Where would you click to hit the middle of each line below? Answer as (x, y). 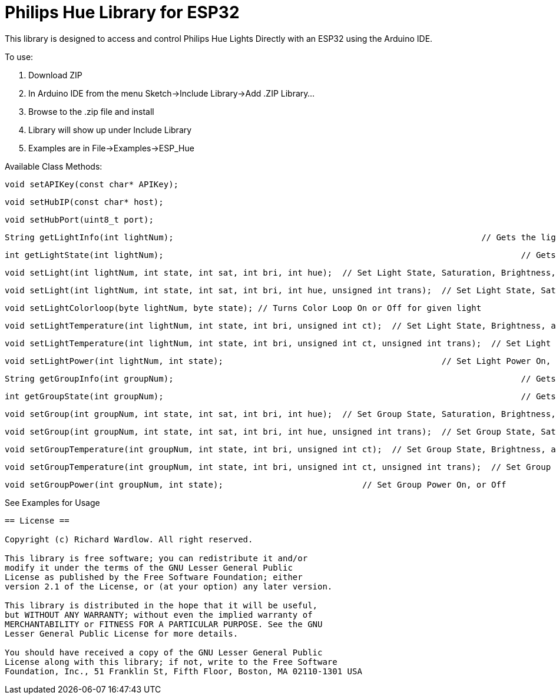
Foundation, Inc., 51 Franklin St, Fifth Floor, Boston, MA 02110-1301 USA (183, 671)
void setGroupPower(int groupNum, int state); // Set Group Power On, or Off (256, 484)
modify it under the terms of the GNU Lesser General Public (149, 567)
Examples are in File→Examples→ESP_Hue (111, 148)
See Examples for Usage (52, 502)
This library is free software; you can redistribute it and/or (156, 558)
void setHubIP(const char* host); (84, 202)
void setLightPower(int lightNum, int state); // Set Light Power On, (278, 361)
